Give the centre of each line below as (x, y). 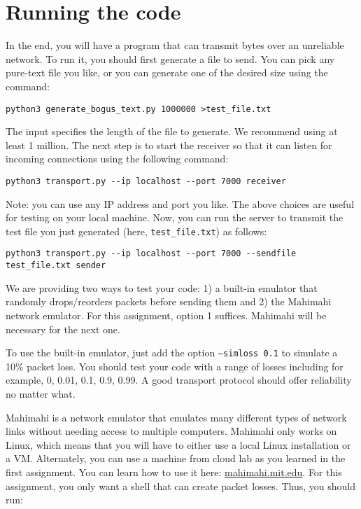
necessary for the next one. (63, 329)
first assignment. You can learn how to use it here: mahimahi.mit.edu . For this (174, 472)
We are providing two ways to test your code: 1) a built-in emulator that (162, 287)
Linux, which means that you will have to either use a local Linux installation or (178, 444)
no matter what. (41, 393)
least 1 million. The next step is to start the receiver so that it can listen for (169, 145)
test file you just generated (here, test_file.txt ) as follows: (136, 231)
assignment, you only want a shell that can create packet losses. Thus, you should (180, 486)
